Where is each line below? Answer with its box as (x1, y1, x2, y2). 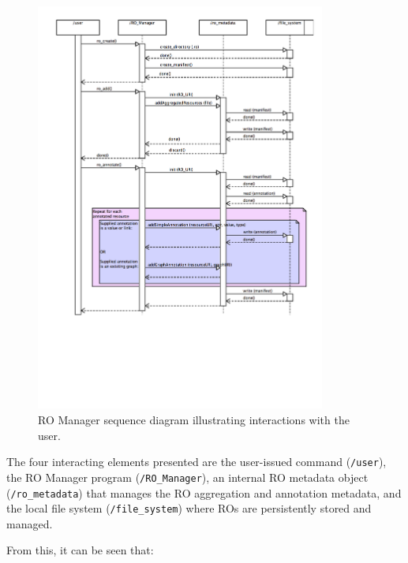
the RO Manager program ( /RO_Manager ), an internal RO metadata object (6, 468, 369, 485)
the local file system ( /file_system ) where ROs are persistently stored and (6, 500, 372, 516)
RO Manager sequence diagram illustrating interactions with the (38, 412, 350, 428)
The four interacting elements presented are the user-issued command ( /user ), (6, 453, 387, 470)
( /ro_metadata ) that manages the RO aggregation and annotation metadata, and (6, 484, 402, 501)
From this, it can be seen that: (6, 542, 154, 558)
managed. (6, 515, 53, 531)
